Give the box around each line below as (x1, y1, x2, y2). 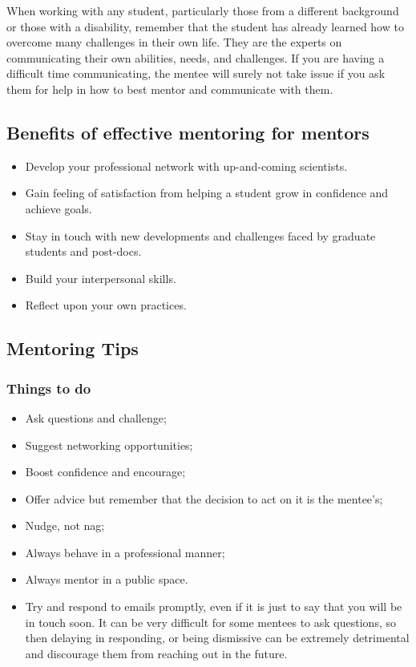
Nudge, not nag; (25, 517, 105, 534)
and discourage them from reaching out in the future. (25, 645, 288, 661)
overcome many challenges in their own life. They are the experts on (6, 34, 342, 51)
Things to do (6, 378, 91, 398)
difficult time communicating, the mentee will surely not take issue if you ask (6, 65, 386, 82)
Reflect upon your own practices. (25, 297, 187, 313)
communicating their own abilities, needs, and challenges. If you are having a (6, 49, 385, 66)
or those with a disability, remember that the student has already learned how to (6, 18, 404, 34)
